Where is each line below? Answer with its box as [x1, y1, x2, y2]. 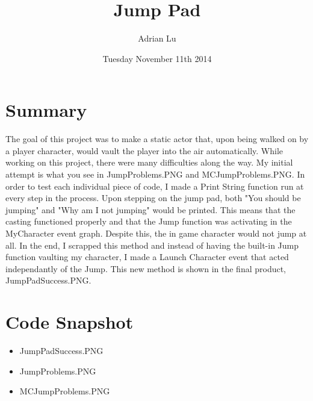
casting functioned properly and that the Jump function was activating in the [5, 215, 292, 228]
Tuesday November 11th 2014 [102, 52, 212, 64]
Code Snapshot [5, 309, 134, 334]
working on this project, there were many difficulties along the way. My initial [5, 156, 293, 169]
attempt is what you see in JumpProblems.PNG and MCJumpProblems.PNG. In [5, 168, 305, 181]
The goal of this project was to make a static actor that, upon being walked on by [5, 132, 309, 145]
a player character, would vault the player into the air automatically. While [5, 144, 284, 157]
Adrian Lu [138, 32, 176, 45]
